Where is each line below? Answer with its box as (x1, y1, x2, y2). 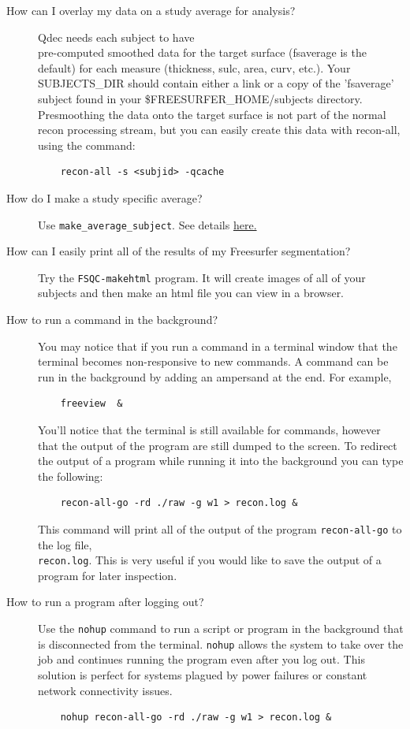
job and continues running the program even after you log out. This (38, 651, 365, 668)
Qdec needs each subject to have (38, 28, 195, 45)
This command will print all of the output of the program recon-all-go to (38, 520, 402, 537)
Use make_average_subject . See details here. (38, 216, 257, 232)
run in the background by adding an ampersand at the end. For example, (38, 368, 392, 385)
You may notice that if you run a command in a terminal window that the (38, 337, 397, 354)
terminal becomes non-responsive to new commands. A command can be (38, 353, 389, 370)
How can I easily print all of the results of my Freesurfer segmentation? (6, 243, 351, 259)
